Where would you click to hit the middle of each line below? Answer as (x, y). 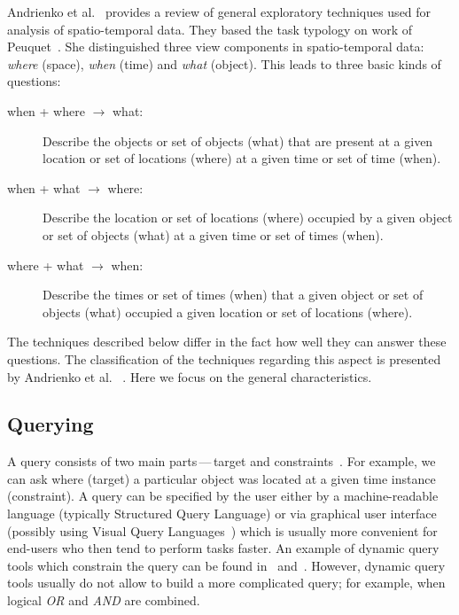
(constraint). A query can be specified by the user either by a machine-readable (223, 496)
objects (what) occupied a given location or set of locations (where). (228, 311)
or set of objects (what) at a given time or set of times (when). (213, 234)
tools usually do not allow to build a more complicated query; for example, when (226, 583)
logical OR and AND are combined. (104, 600)
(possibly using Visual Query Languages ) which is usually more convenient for (222, 530)
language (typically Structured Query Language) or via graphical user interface (222, 514)
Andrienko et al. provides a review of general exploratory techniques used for (219, 12)
